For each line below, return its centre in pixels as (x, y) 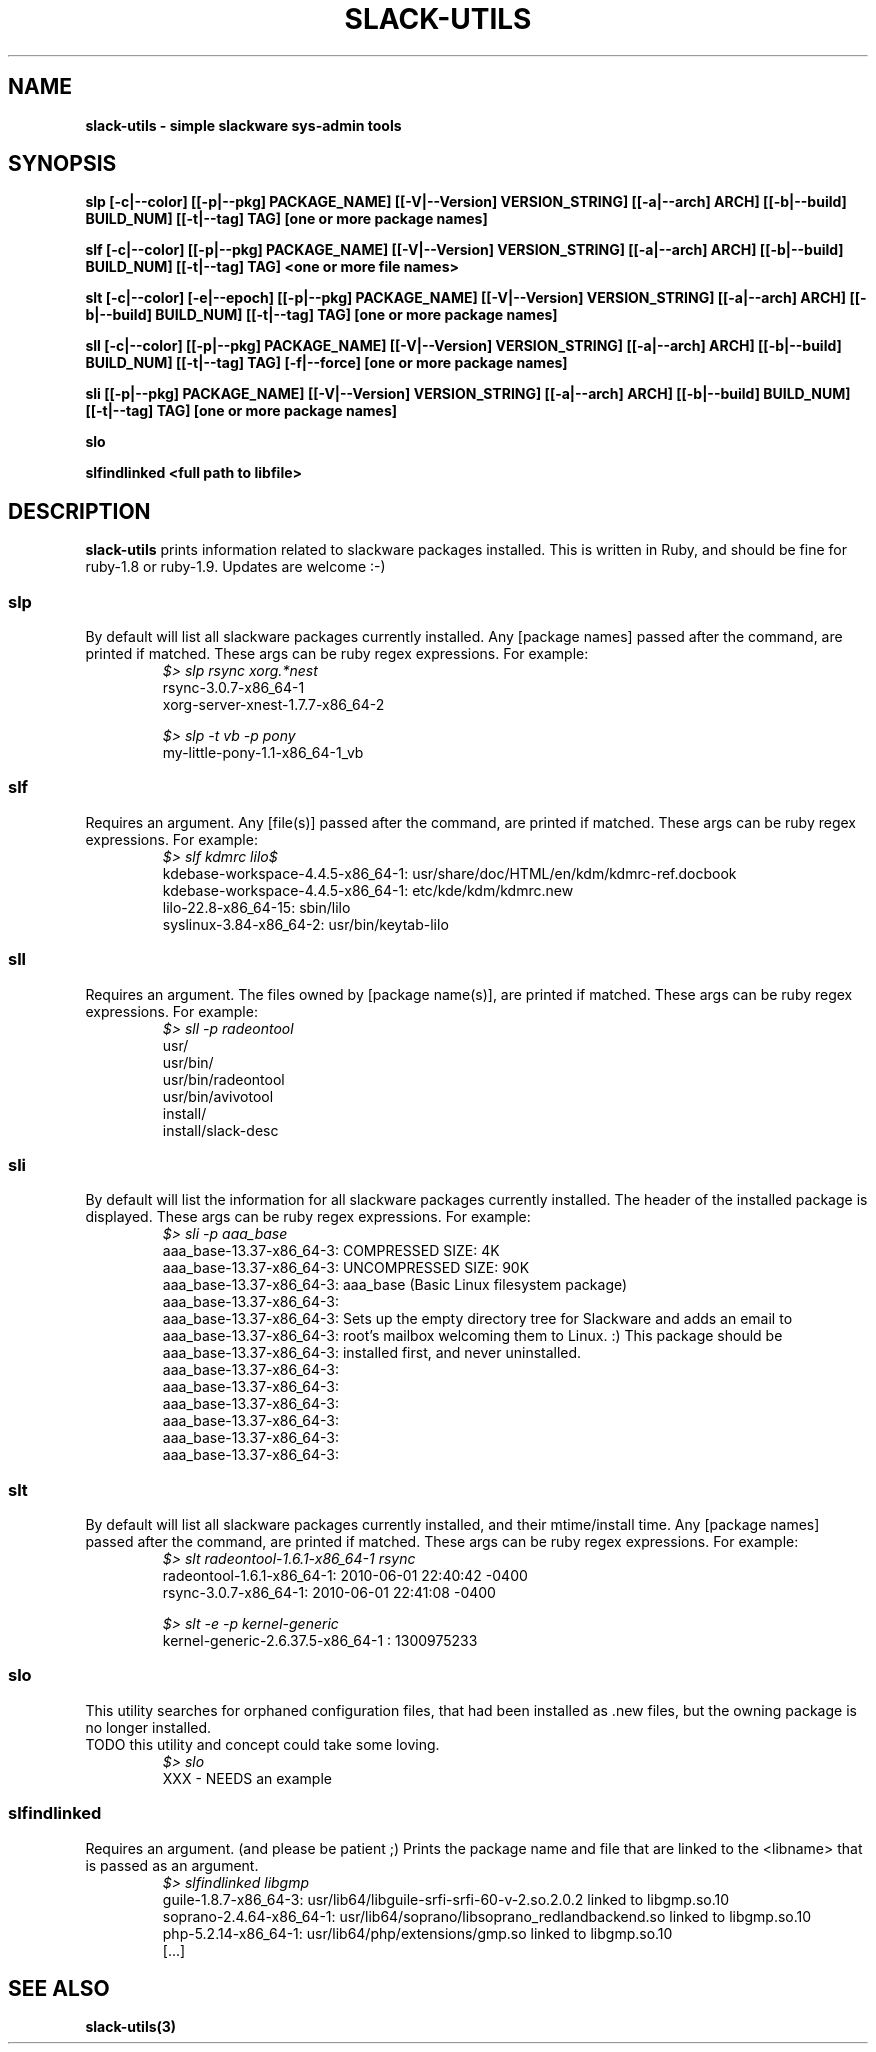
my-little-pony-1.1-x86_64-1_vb (263, 753)
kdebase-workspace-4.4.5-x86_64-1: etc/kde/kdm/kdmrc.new (368, 890)
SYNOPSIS (62, 164)
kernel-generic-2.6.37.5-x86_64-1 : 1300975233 (320, 1641)
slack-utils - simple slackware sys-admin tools (243, 125)
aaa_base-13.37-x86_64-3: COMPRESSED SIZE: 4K (331, 1251)
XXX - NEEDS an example (247, 1778)
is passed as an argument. (172, 1865)
